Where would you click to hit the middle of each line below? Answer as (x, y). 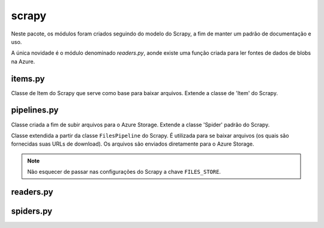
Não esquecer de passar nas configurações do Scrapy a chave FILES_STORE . (124, 172)
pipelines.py (35, 110)
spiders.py (32, 211)
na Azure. (23, 61)
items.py (28, 79)
